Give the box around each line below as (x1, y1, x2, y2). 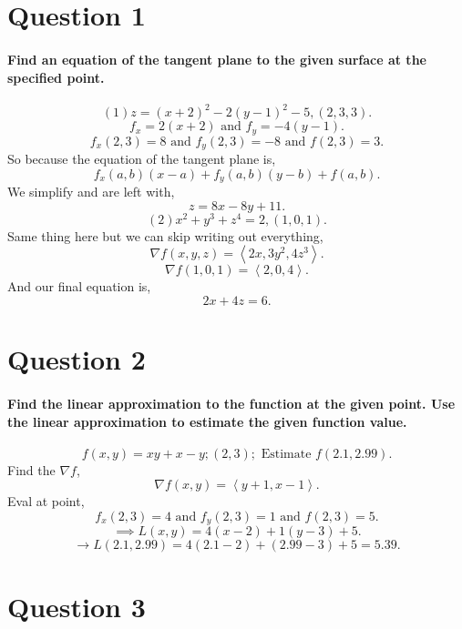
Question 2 (7, 340, 146, 378)
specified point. (7, 67, 105, 86)
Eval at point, (7, 492, 85, 511)
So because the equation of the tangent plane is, (7, 149, 276, 168)
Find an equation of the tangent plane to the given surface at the (7, 49, 426, 68)
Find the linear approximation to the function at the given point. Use (7, 394, 456, 413)
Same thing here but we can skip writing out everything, (7, 226, 323, 245)
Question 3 (7, 587, 146, 624)
